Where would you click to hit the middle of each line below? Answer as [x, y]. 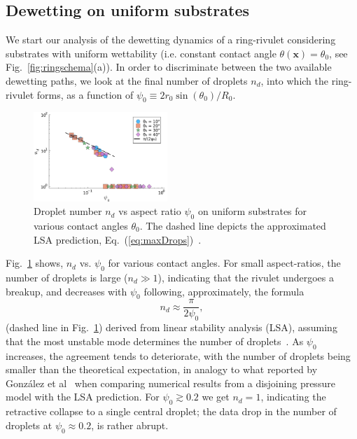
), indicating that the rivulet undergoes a [246, 277]
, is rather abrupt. [130, 425]
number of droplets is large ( [67, 277]
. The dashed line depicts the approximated [233, 226]
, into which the [294, 80]
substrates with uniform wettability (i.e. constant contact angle [141, 53]
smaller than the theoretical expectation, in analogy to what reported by [162, 369]
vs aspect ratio [150, 211]
